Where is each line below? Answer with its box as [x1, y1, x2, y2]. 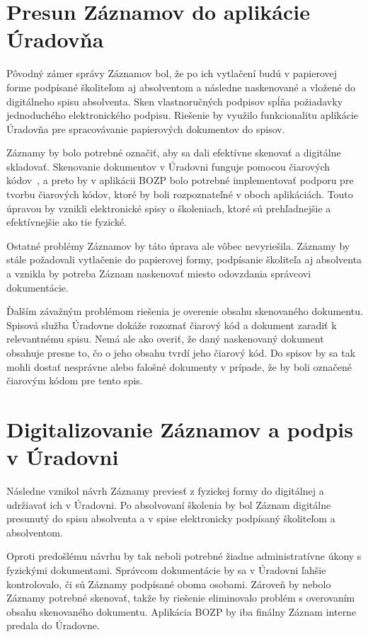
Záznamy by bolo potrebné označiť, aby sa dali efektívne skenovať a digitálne [6, 145, 341, 160]
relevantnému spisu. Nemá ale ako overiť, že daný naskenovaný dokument [6, 331, 324, 346]
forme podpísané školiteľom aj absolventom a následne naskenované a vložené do [6, 79, 356, 94]
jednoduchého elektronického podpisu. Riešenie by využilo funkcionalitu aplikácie [6, 108, 359, 122]
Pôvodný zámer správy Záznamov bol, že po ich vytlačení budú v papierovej [6, 66, 338, 81]
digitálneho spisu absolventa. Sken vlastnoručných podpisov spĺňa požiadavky [6, 93, 343, 108]
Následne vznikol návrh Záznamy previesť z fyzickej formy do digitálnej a [6, 483, 324, 498]
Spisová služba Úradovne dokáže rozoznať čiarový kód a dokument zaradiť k [6, 317, 337, 332]
